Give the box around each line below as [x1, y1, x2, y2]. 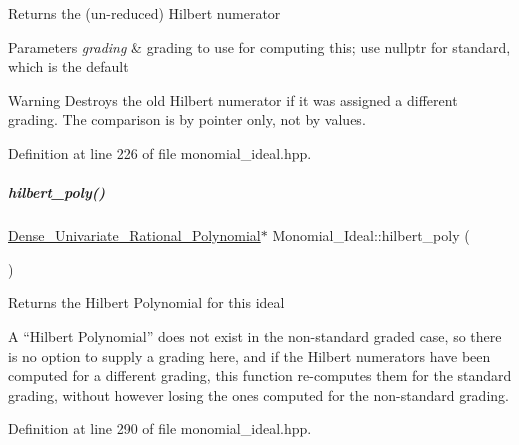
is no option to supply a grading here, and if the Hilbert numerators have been [8, 345, 491, 366]
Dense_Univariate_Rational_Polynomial [8, 225, 261, 246]
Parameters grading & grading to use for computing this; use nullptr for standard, [8, 36, 511, 57]
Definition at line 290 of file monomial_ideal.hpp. [8, 418, 312, 439]
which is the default [8, 56, 129, 77]
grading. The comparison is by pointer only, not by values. [8, 109, 366, 130]
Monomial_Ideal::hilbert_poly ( [272, 225, 470, 246]
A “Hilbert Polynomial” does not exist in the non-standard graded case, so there [8, 325, 502, 346]
